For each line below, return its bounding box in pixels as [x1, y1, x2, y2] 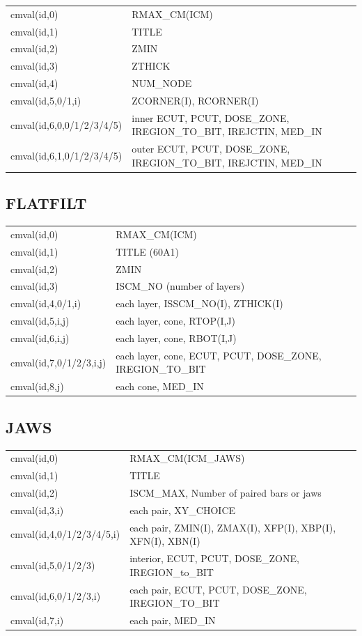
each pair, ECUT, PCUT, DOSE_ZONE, [129, 582, 307, 596]
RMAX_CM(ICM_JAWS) [129, 451, 245, 465]
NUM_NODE [132, 76, 192, 91]
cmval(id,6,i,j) [10, 330, 70, 345]
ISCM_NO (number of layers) [116, 279, 245, 293]
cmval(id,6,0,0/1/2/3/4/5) [10, 117, 123, 132]
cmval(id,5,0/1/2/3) [10, 557, 95, 572]
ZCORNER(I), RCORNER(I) [132, 93, 259, 107]
